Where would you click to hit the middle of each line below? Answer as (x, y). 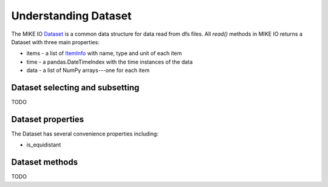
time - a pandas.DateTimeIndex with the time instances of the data (110, 62)
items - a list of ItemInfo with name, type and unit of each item (104, 53)
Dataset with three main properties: (55, 42)
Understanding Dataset (71, 16)
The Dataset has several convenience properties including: (85, 134)
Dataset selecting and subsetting (75, 87)
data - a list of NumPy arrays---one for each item (88, 70)
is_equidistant (44, 145)
